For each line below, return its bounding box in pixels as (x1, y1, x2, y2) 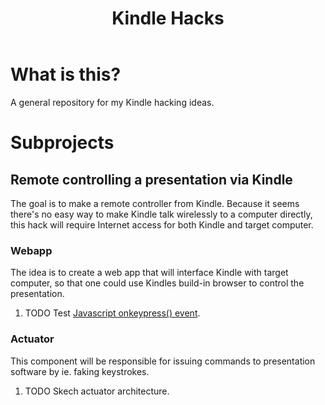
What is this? (10, 63, 122, 86)
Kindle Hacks (111, 7, 225, 30)
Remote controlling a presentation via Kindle (10, 171, 293, 188)
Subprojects (10, 132, 115, 154)
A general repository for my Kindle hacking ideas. (10, 96, 215, 108)
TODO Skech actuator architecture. (24, 385, 170, 397)
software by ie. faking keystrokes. (10, 365, 150, 377)
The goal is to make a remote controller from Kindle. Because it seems (10, 197, 300, 209)
